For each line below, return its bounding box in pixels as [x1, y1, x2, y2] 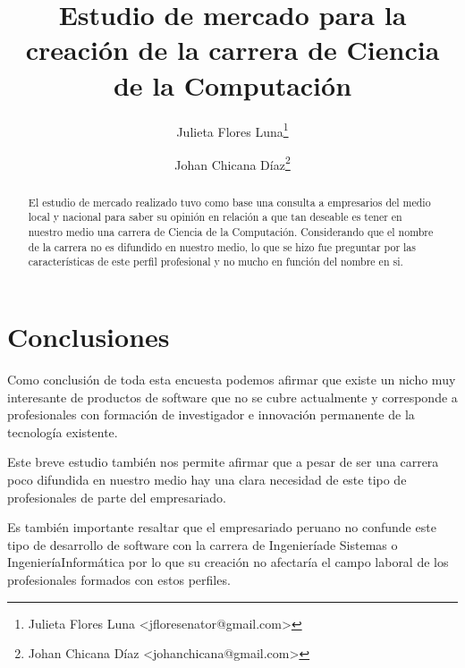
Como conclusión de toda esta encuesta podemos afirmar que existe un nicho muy [7, 370, 456, 389]
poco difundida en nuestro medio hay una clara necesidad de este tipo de [7, 469, 407, 488]
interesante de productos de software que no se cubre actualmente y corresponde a [7, 387, 458, 406]
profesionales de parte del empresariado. [7, 487, 226, 506]
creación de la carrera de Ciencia [25, 31, 440, 68]
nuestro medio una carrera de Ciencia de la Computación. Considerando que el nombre [28, 224, 434, 240]
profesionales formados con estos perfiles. [7, 570, 231, 588]
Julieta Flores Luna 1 [176, 119, 289, 140]
